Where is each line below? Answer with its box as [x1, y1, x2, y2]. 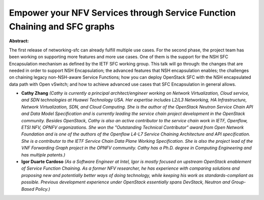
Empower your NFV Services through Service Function [9, 7, 236, 18]
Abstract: [9, 38, 29, 44]
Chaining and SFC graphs [9, 21, 115, 32]
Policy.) [35, 186, 50, 192]
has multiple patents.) [21, 152, 66, 157]
